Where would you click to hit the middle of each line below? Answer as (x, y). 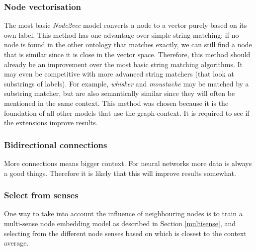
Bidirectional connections (56, 144)
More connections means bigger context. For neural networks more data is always (128, 163)
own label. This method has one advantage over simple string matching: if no (122, 35)
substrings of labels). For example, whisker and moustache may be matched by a (127, 83)
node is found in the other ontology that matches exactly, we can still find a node (128, 44)
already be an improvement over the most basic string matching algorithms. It (123, 64)
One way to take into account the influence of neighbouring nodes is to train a (123, 213)
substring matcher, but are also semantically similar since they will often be (120, 93)
